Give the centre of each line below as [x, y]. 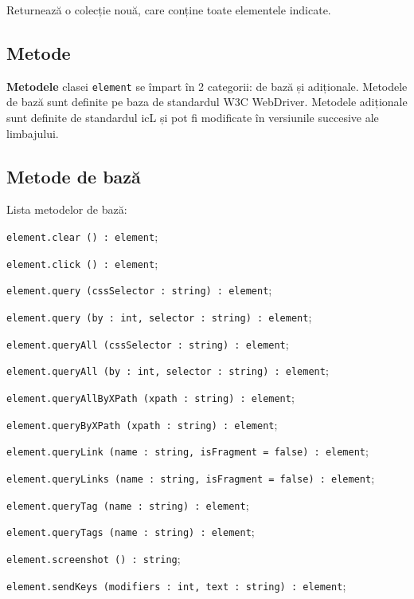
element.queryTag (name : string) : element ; [128, 504]
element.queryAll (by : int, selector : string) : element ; [168, 370]
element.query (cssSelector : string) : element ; [139, 290]
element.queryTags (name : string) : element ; [131, 532]
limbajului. [33, 133]
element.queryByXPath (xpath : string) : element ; [142, 424]
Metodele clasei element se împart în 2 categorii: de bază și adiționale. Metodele [207, 86]
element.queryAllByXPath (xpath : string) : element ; [150, 397]
